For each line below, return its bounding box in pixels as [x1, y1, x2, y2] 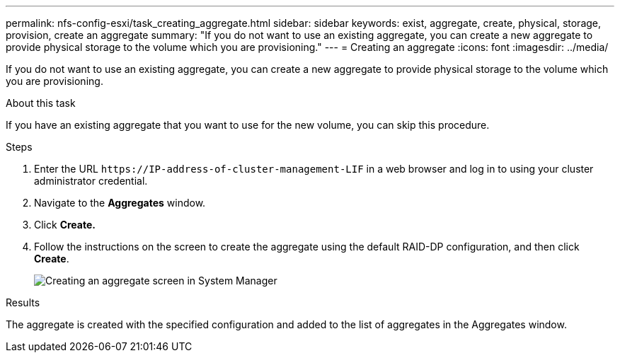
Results [6, 296, 40, 308]
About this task [6, 97, 76, 109]
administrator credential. [34, 175, 148, 187]
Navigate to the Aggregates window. [34, 197, 206, 209]
